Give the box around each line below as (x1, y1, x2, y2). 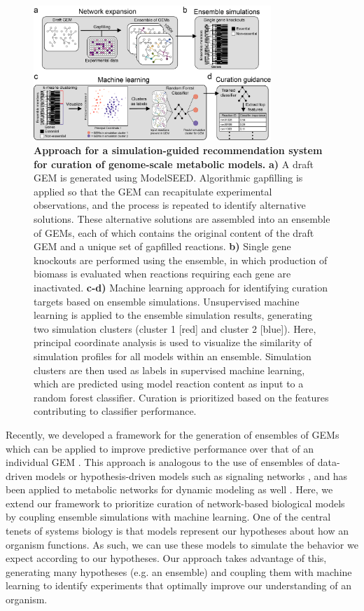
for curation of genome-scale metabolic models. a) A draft (34, 156, 314, 171)
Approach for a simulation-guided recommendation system (34, 143, 323, 158)
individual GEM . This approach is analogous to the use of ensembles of (6, 455, 315, 469)
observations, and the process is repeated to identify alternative (34, 198, 306, 212)
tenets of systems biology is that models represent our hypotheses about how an (6, 523, 349, 538)
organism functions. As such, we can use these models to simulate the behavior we (6, 537, 358, 551)
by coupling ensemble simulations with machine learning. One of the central (6, 509, 331, 524)
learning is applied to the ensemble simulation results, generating (34, 308, 312, 322)
